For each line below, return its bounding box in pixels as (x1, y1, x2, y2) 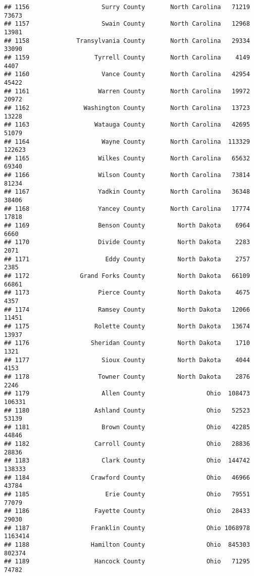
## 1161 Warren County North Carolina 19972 (4, 87, 250, 95)
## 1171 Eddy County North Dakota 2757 (4, 255, 250, 263)
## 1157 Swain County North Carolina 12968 (4, 20, 250, 28)
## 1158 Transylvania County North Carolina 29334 (4, 37, 250, 44)
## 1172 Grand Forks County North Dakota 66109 (4, 272, 250, 279)
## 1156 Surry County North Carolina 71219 (4, 4, 250, 11)
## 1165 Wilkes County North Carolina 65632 (4, 154, 250, 162)
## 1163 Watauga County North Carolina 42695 (4, 121, 250, 129)
